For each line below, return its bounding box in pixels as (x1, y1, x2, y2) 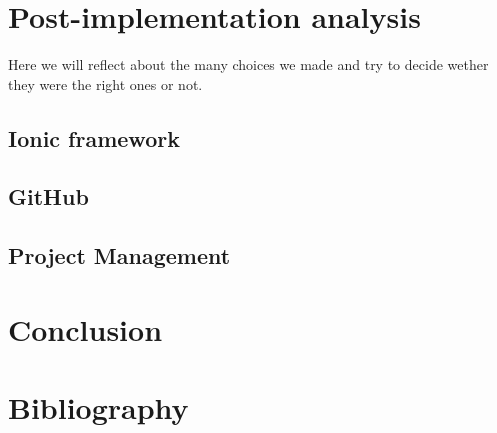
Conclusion (8, 308, 163, 349)
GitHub (8, 181, 89, 212)
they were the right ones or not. (8, 73, 203, 94)
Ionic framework (8, 122, 180, 153)
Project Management (8, 240, 231, 271)
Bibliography (8, 387, 189, 428)
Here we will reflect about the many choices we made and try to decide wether (8, 54, 489, 75)
